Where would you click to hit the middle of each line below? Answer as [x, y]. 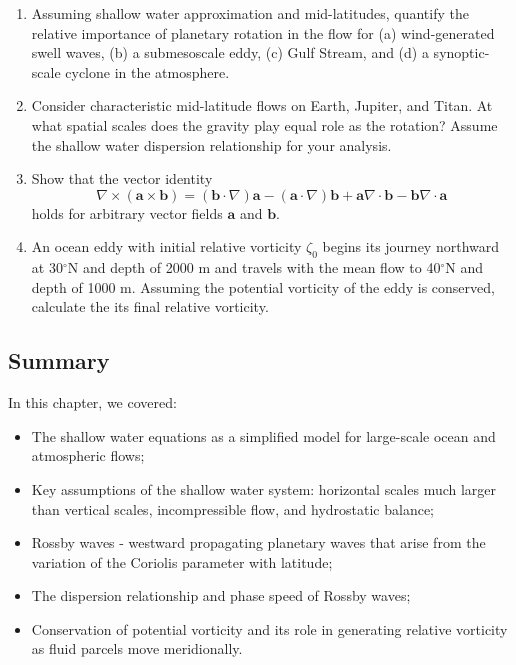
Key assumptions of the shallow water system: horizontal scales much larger [264, 488]
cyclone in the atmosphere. [147, 71]
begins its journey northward [411, 246]
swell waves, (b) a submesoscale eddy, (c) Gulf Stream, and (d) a [230, 52]
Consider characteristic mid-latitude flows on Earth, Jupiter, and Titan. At [262, 105]
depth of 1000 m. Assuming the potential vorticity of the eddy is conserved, [263, 286]
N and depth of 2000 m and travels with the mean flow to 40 [254, 267]
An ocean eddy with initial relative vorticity [166, 246]
